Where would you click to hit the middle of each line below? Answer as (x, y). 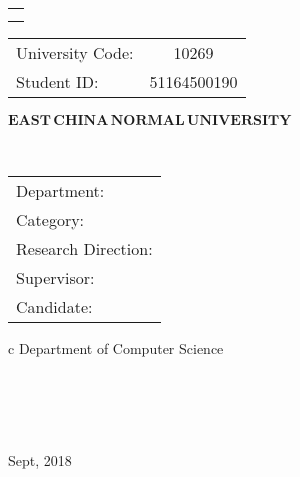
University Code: (75, 52)
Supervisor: (55, 277)
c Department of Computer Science (116, 347)
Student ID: (57, 81)
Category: (50, 219)
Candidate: (54, 306)
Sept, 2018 (40, 459)
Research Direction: (84, 248)
